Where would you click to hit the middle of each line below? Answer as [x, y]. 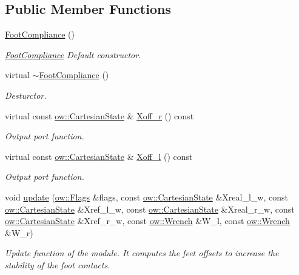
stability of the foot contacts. [58, 264]
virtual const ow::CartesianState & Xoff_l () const [99, 156]
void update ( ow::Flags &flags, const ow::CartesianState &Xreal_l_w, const [146, 197]
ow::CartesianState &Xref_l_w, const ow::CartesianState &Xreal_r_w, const [150, 209]
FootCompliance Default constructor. [73, 54]
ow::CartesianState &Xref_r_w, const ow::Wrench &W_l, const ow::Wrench [147, 221]
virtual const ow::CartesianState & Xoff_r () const [99, 115]
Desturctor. [26, 95]
